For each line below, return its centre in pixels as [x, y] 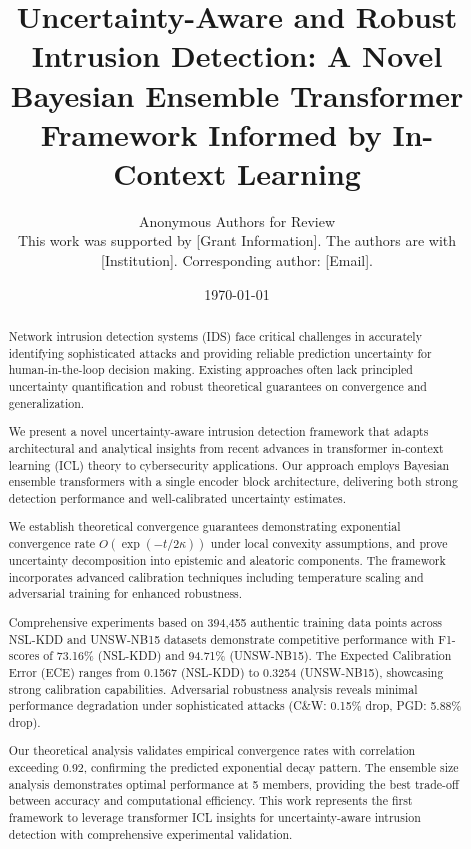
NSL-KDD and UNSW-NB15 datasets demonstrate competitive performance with [221, 638]
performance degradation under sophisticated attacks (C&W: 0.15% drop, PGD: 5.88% [235, 705]
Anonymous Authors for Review [237, 220]
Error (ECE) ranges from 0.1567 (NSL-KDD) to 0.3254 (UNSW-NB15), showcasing [226, 671]
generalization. [46, 402]
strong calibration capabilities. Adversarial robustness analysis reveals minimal [213, 688]
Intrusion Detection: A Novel [237, 55]
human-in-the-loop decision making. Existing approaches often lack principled [210, 369]
